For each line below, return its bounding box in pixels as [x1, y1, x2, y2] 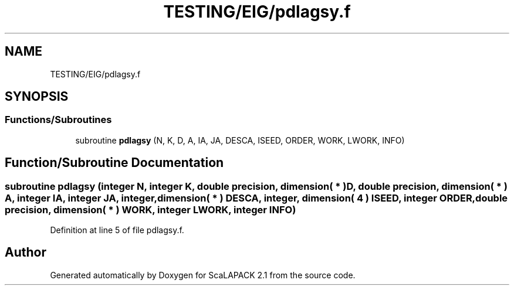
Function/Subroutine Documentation [5, 155, 224, 170]
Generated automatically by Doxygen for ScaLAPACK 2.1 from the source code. [50, 269, 356, 280]
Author [5, 245, 46, 260]
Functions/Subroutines [5, 114, 112, 126]
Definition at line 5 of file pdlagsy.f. [50, 225, 184, 236]
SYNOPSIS [5, 89, 69, 104]
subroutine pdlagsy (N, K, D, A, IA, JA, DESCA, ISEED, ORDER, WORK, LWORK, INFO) [75, 135, 405, 145]
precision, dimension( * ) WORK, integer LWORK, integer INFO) [5, 203, 296, 216]
